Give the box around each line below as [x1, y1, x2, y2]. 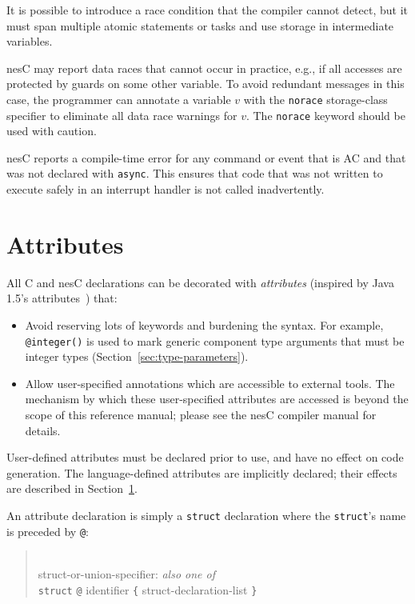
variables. [6, 33, 53, 50]
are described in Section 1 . [6, 480, 138, 497]
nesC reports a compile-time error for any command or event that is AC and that [6, 149, 406, 166]
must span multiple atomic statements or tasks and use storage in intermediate [6, 17, 394, 34]
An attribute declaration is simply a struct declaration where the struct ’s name [6, 507, 406, 524]
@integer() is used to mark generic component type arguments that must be [25, 332, 405, 349]
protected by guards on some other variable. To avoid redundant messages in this [6, 75, 405, 92]
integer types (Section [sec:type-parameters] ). [25, 348, 249, 365]
